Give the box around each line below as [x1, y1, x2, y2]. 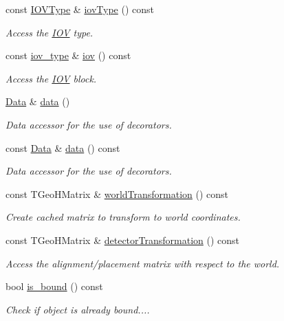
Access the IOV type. [6, 25, 94, 39]
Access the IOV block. [6, 71, 97, 85]
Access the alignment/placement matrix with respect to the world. [6, 256, 280, 270]
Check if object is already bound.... [6, 302, 150, 316]
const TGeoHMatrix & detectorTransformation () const [6, 232, 240, 247]
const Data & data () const [6, 140, 120, 155]
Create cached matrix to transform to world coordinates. [6, 210, 241, 224]
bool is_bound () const [6, 279, 103, 294]
